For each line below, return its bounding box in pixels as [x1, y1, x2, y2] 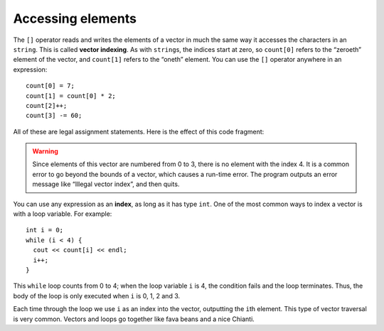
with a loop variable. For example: [13, 210, 112, 218]
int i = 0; [26, 226, 64, 234]
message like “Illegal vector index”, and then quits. [32, 180, 180, 188]
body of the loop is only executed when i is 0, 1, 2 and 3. [13, 291, 181, 300]
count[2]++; [26, 102, 68, 109]
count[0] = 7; [26, 82, 75, 90]
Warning [32, 147, 58, 156]
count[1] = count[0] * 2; [26, 92, 117, 99]
